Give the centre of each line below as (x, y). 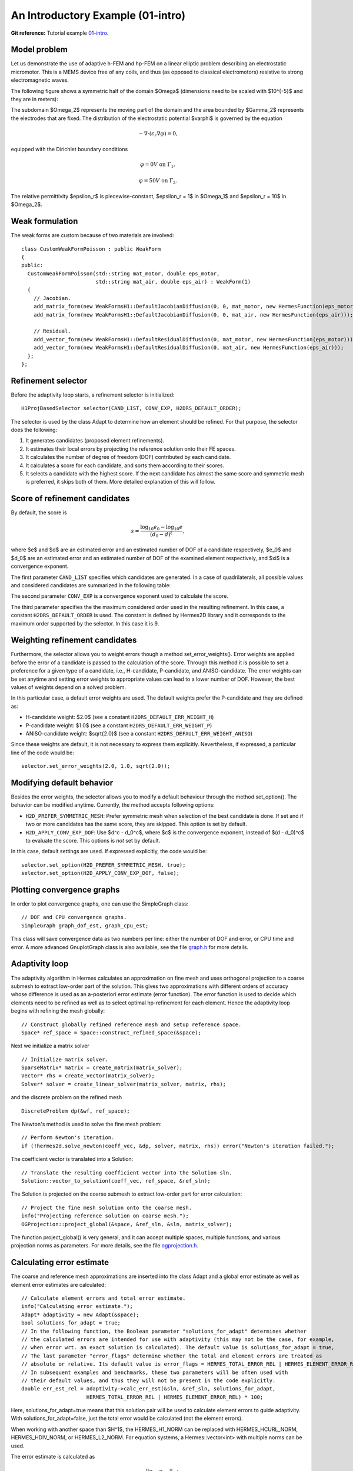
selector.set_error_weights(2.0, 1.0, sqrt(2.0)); (96, 766)
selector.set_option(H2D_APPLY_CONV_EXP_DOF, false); (100, 873)
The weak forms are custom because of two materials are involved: (93, 235)
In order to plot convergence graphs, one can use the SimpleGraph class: (100, 904)
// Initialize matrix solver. (65, 1059)
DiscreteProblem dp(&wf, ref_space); (76, 1111)
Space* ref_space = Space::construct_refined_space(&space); (111, 1032)
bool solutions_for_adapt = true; (71, 1323)
